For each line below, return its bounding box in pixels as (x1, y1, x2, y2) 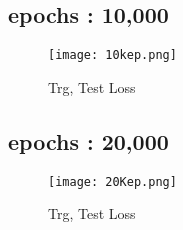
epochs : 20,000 (8, 125, 169, 156)
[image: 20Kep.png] (48, 174, 177, 189)
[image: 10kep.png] (48, 48, 177, 63)
